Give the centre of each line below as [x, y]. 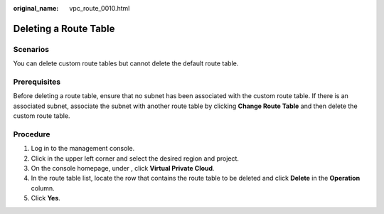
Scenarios [31, 49]
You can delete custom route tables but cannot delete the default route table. [126, 63]
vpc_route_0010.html [100, 8]
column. [43, 188]
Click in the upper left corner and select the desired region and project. [135, 158]
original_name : [36, 8]
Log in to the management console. [83, 149]
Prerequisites [37, 82]
